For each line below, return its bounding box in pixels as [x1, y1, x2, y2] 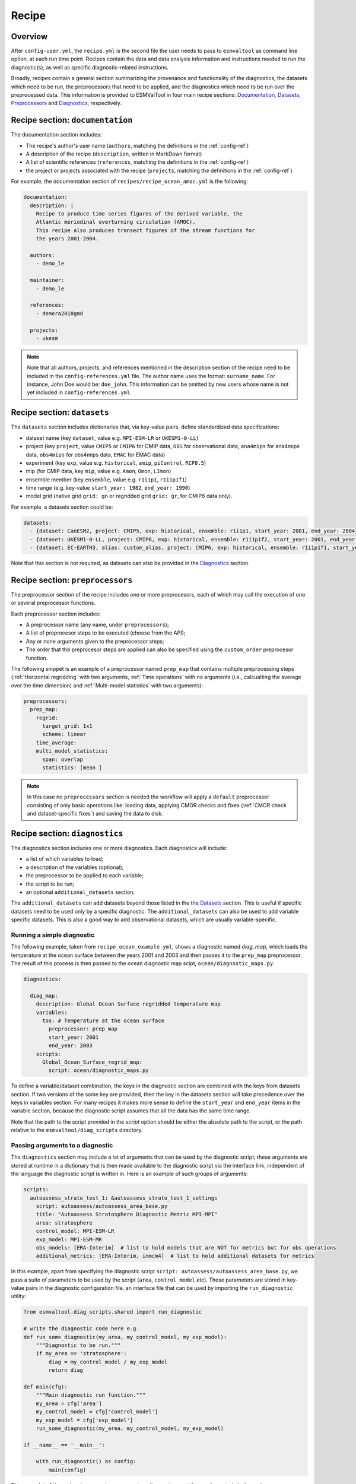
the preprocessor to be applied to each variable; [26, 872, 144, 879]
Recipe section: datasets [11, 407, 109, 418]
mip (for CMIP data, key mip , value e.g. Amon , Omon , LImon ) [26, 468, 171, 475]
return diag [48, 1367, 83, 1374]
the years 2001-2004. [36, 235, 99, 242]
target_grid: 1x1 [42, 722, 93, 730]
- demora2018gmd [36, 310, 83, 317]
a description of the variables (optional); [26, 864, 124, 871]
